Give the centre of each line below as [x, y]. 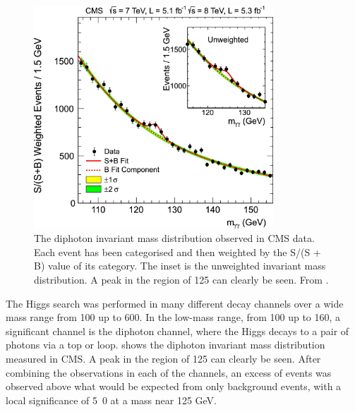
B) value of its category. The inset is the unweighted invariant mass [180, 266]
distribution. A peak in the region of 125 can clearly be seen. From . [181, 280]
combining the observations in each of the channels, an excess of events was [169, 372]
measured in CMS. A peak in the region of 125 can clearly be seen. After [163, 358]
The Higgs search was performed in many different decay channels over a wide [175, 303]
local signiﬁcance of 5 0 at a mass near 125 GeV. [111, 400]
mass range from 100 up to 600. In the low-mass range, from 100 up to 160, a [173, 317]
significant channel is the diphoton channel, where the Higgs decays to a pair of [177, 331]
